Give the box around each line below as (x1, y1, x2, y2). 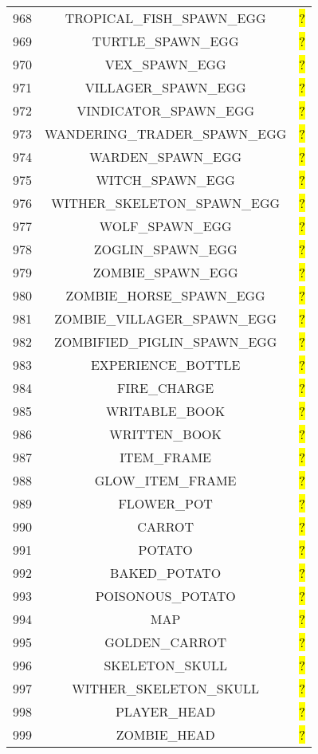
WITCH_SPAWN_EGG (96, 171, 235, 189)
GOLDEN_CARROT (104, 633, 227, 651)
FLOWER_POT (118, 494, 213, 512)
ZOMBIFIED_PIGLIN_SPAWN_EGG (53, 332, 277, 351)
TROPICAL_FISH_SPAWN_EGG (65, 9, 266, 27)
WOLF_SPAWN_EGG (99, 217, 232, 235)
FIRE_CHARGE (117, 379, 214, 397)
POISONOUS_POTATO (95, 587, 236, 605)
